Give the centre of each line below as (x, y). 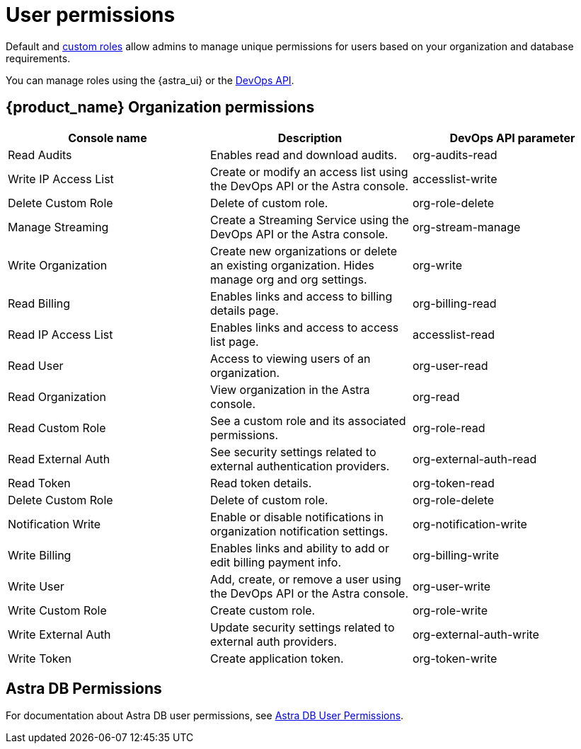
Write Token (40, 658)
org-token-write (455, 658)
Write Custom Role (57, 610)
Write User (36, 586)
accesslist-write (455, 179)
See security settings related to (293, 452)
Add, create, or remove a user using (305, 579)
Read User (36, 365)
